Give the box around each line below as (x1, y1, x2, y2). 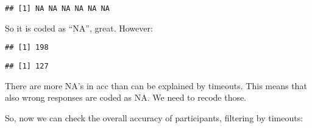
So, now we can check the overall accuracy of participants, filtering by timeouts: (5, 111, 303, 124)
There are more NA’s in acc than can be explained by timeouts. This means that (5, 79, 307, 92)
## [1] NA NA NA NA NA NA (5, 4, 110, 13)
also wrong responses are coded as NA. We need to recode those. (5, 91, 247, 104)
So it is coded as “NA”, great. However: (5, 21, 153, 34)
